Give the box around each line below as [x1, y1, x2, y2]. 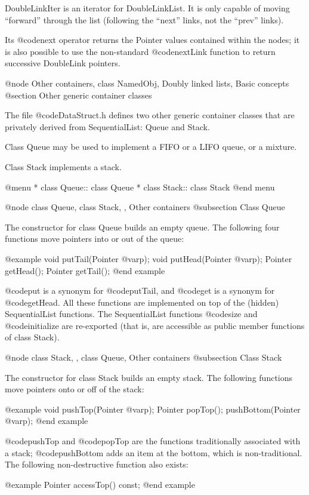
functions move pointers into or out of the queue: [5, 232, 184, 245]
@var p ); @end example [5, 414, 88, 427]
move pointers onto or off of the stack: [5, 383, 144, 395]
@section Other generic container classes [5, 88, 152, 101]
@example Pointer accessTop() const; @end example [5, 478, 195, 490]
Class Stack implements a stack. [5, 160, 122, 173]
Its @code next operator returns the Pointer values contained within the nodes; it [5, 33, 300, 46]
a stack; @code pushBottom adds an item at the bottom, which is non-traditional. [5, 446, 302, 459]
